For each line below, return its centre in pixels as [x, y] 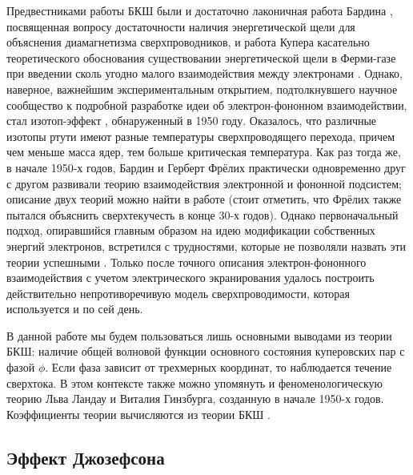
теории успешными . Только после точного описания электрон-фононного [186, 262]
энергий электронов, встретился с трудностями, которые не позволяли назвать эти [206, 246]
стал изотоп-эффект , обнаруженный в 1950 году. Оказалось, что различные [192, 121]
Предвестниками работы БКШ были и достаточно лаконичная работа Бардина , [200, 10]
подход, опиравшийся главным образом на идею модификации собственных [191, 230]
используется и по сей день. [75, 309]
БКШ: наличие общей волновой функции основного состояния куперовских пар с [206, 351]
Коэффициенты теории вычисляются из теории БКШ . [138, 414]
